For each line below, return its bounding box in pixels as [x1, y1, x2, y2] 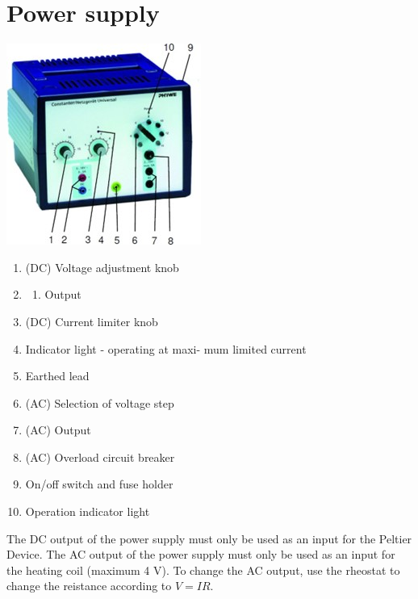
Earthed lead [25, 367, 90, 384]
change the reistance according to [6, 577, 172, 594]
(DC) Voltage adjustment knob [25, 258, 179, 275]
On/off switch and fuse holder [25, 475, 173, 492]
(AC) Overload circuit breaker [25, 448, 175, 465]
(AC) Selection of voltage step [25, 394, 174, 411]
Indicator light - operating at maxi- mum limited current [25, 340, 307, 357]
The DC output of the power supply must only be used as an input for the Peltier [6, 530, 412, 547]
